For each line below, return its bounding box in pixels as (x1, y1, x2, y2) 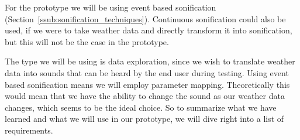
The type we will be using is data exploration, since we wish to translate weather (5, 55, 295, 67)
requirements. (5, 124, 53, 136)
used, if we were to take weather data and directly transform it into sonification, (5, 24, 292, 36)
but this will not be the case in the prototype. (5, 35, 169, 47)
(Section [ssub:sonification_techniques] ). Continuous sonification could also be (5, 12, 286, 25)
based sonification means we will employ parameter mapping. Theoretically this (5, 78, 290, 90)
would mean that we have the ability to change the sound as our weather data (5, 90, 285, 102)
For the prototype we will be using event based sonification (5, 1, 216, 13)
